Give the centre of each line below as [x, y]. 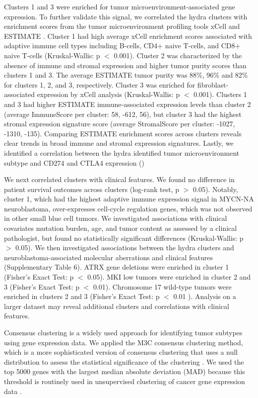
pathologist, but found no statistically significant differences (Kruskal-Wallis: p [124, 238]
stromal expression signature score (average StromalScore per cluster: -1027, [120, 124]
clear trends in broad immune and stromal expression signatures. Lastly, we [119, 143]
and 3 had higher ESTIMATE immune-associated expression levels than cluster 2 [128, 104]
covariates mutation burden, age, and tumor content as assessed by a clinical [121, 228]
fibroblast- [213, 84]
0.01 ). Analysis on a [205, 296]
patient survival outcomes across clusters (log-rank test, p [92, 189]
